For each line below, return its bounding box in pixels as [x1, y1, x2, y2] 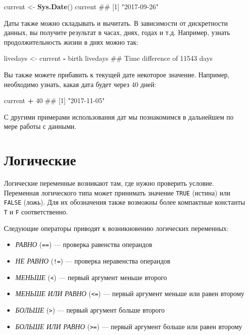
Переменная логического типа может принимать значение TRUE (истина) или [4, 187, 231, 197]
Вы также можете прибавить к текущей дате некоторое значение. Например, [4, 69, 230, 79]
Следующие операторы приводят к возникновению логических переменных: [4, 223, 229, 233]
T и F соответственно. [4, 206, 68, 216]
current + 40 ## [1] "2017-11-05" [4, 95, 105, 106]
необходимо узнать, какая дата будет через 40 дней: [4, 79, 156, 89]
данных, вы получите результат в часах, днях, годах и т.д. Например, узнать [4, 27, 230, 37]
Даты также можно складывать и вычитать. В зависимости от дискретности [4, 18, 228, 28]
